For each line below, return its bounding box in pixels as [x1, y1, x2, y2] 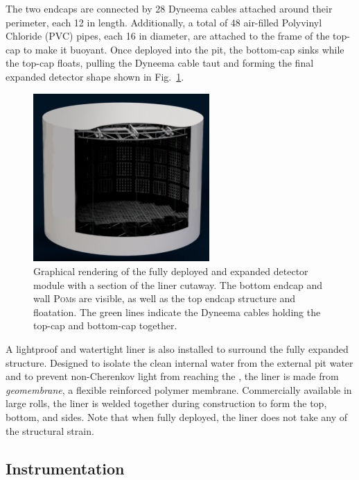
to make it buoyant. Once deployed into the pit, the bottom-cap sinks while [23, 42, 344, 56]
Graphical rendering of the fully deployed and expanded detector [33, 264, 308, 279]
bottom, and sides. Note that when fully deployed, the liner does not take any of [6, 409, 348, 424]
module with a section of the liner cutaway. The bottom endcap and [33, 277, 323, 292]
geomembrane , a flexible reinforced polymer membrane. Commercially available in [6, 382, 352, 397]
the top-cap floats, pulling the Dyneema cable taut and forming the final [6, 56, 314, 70]
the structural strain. [6, 423, 94, 438]
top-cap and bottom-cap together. [33, 318, 177, 333]
